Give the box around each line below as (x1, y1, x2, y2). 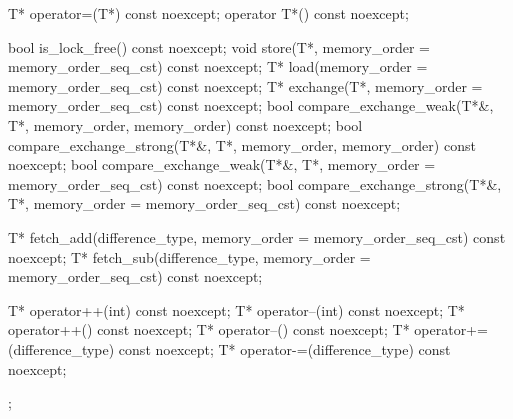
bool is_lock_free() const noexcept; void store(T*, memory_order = (8, 36, 430, 57)
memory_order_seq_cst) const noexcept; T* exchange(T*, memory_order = (8, 75, 483, 96)
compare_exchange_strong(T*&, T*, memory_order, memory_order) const (8, 134, 476, 155)
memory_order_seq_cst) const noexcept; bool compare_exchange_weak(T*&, (8, 95, 494, 116)
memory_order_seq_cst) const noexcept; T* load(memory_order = (8, 56, 428, 77)
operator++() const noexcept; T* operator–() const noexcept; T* (8, 319, 410, 340)
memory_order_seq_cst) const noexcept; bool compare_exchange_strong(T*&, (8, 173, 502, 194)
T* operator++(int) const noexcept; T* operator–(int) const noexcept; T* (8, 299, 465, 320)
